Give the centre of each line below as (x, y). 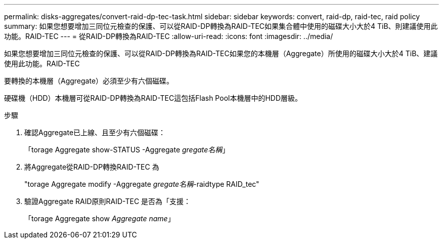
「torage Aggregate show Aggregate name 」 (100, 218)
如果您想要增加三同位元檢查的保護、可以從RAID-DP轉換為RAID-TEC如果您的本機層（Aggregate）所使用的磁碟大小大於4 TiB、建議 (221, 53)
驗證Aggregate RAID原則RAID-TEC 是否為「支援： (108, 201)
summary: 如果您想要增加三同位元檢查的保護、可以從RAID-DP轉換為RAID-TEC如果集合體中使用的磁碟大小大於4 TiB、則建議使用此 (221, 26)
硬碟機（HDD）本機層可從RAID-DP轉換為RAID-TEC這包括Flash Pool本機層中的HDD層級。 (153, 98)
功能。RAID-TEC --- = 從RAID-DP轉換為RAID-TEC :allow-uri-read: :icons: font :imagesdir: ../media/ (169, 36)
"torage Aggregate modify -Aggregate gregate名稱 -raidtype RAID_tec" (142, 184)
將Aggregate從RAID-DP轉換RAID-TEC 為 (92, 167)
